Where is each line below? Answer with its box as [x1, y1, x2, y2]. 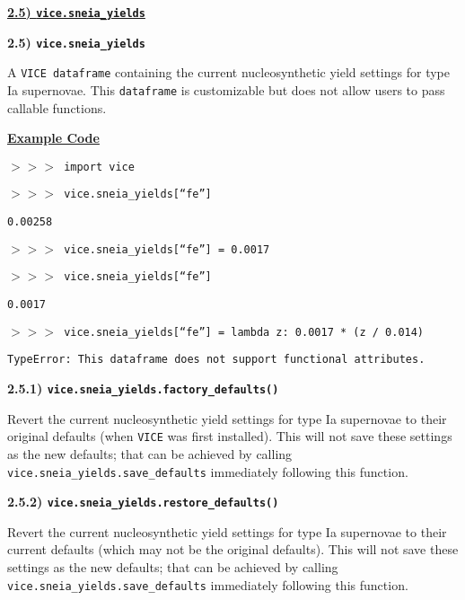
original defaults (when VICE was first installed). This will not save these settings [7, 427, 452, 446]
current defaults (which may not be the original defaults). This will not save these [7, 540, 459, 559]
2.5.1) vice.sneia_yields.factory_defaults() [7, 379, 279, 398]
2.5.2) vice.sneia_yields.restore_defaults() [7, 492, 279, 511]
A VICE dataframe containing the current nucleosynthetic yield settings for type [7, 63, 450, 82]
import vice [64, 160, 135, 173]
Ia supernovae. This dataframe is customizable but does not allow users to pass [7, 80, 445, 99]
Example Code [7, 128, 100, 147]
